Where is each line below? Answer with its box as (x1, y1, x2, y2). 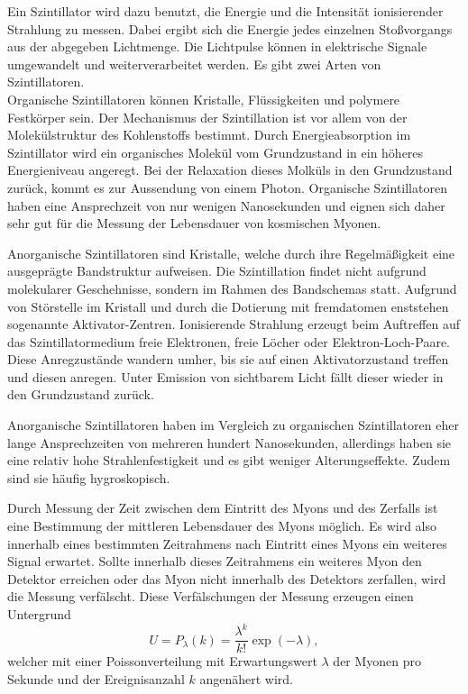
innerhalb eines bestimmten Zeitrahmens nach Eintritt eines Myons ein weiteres (7, 534, 447, 552)
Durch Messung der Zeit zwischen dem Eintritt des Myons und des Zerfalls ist (7, 498, 438, 517)
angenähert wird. (199, 669, 293, 688)
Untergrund (7, 605, 71, 623)
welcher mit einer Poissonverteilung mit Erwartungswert (7, 652, 317, 671)
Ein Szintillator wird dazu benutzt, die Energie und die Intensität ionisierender (7, 2, 444, 20)
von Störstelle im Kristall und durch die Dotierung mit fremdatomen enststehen (7, 297, 449, 315)
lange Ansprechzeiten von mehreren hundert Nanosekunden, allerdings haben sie (7, 433, 452, 452)
